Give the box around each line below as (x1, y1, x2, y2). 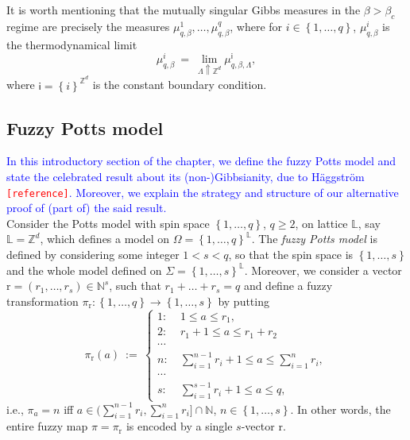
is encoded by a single (126, 418, 233, 434)
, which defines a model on (40, 230, 170, 247)
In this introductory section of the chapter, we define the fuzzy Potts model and (6, 152, 396, 169)
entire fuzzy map (6, 418, 88, 434)
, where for (230, 17, 283, 34)
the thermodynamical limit (6, 36, 137, 52)
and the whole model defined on (6, 261, 162, 278)
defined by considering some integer (6, 245, 180, 262)
